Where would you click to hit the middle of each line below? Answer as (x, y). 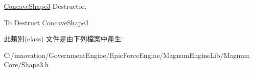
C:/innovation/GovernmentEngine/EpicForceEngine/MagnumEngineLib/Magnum (127, 55)
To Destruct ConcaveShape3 (46, 22)
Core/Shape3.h (26, 64)
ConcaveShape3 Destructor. (45, 6)
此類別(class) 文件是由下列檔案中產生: (64, 39)
